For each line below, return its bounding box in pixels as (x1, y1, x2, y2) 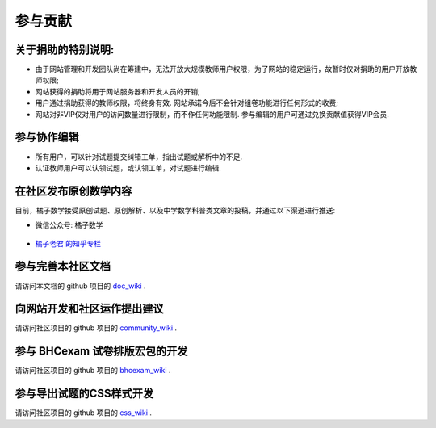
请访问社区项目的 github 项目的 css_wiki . (15, 408, 153, 418)
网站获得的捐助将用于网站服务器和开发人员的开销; (35, 86, 201, 96)
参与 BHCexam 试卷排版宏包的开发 (15, 344, 188, 359)
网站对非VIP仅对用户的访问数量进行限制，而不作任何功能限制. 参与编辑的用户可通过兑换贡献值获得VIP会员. (35, 109, 389, 119)
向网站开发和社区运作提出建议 (15, 302, 164, 316)
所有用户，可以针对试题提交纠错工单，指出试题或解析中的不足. (35, 152, 243, 162)
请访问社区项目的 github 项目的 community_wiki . (15, 323, 178, 333)
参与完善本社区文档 (15, 259, 111, 274)
